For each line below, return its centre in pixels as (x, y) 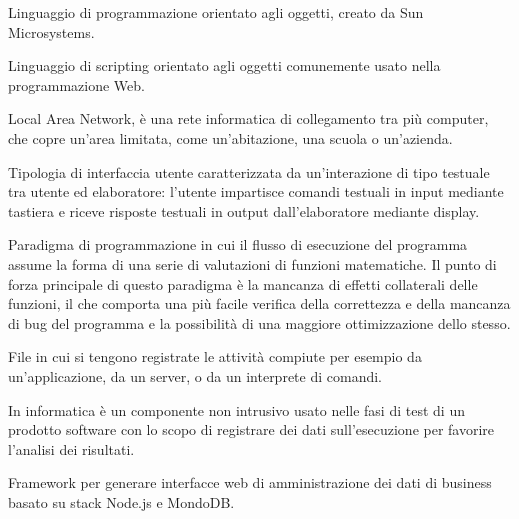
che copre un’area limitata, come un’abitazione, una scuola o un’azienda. (230, 137)
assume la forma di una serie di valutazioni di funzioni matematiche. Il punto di (252, 263)
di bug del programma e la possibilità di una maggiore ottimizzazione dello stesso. (259, 322)
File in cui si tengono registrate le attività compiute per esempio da (215, 356)
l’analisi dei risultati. (71, 448)
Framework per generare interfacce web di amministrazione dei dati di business (250, 482)
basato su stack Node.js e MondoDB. (121, 501)
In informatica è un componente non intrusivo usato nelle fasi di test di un (236, 409)
